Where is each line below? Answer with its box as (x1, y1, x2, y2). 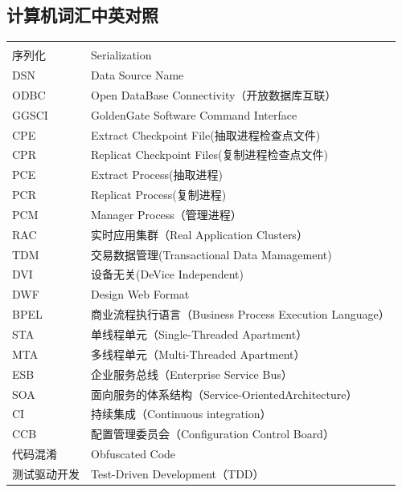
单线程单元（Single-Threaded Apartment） (91, 326, 308, 343)
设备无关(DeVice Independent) (91, 266, 244, 283)
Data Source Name (91, 67, 184, 83)
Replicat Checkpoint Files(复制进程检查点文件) (91, 146, 328, 163)
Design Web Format (91, 286, 190, 303)
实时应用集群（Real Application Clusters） (91, 226, 308, 242)
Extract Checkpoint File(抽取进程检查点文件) (91, 126, 321, 143)
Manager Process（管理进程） (91, 205, 242, 222)
